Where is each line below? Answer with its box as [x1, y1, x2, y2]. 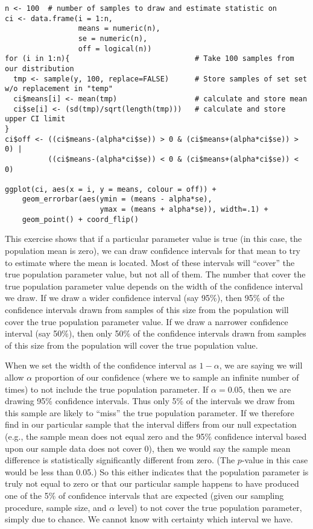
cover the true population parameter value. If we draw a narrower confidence [5, 315, 288, 328]
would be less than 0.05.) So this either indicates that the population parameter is [5, 465, 309, 478]
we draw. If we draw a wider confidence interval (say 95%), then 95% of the [5, 291, 285, 304]
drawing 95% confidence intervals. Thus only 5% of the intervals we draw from [5, 394, 295, 407]
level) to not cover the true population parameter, [117, 501, 302, 513]
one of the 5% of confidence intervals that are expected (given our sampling [5, 489, 284, 501]
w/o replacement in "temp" [5, 84, 113, 93]
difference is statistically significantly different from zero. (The [5, 454, 235, 466]
